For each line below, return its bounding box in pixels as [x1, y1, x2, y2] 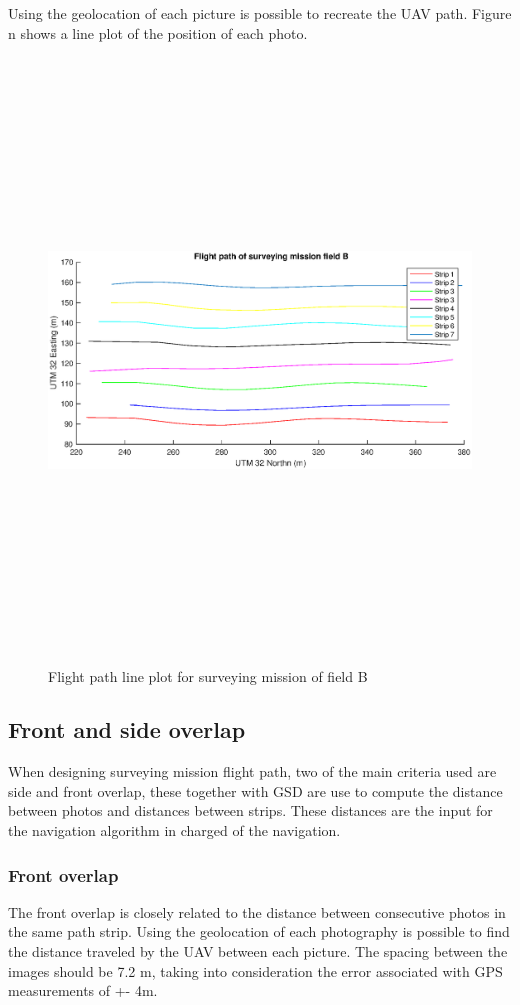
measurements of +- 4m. [8, 980, 158, 1001]
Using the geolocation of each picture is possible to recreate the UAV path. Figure [8, 3, 512, 23]
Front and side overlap [8, 714, 246, 745]
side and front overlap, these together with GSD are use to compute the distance [8, 780, 503, 801]
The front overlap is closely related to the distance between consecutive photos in [8, 901, 506, 922]
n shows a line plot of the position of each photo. [8, 22, 308, 43]
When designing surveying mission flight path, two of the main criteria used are [8, 761, 497, 782]
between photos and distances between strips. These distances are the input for [8, 800, 493, 821]
